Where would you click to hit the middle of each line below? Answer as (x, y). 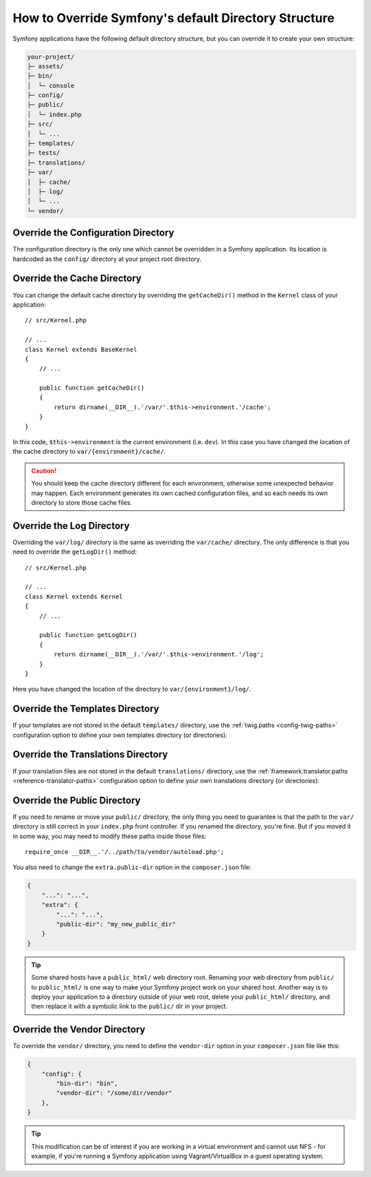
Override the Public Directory (77, 800)
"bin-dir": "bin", (87, 1083)
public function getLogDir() (88, 635)
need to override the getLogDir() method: (75, 552)
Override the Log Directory (71, 526)
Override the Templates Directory (86, 709)
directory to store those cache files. (82, 502)
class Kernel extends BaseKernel (81, 349)
